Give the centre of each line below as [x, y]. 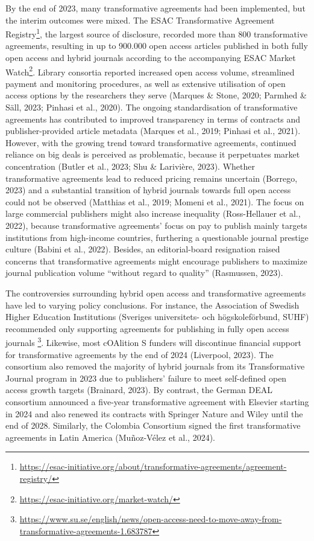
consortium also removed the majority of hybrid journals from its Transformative [155, 366]
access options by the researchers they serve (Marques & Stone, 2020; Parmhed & [156, 95]
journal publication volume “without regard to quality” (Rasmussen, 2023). [144, 273]
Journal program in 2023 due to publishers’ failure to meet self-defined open [146, 378]
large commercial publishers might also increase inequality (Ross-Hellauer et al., [153, 213]
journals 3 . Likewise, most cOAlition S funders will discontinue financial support [153, 341]
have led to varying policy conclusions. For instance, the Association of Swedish [152, 305]
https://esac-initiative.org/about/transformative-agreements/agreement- [153, 466]
